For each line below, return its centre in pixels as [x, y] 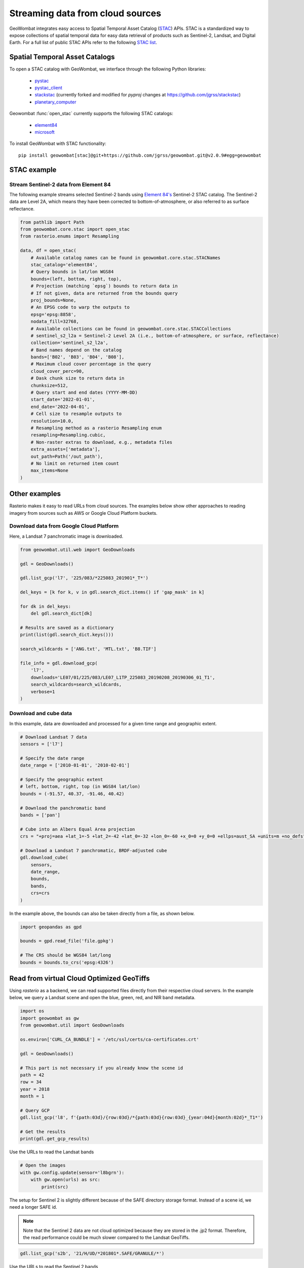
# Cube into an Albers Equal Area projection [78, 829]
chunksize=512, [49, 385]
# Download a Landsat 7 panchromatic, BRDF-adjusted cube [93, 850]
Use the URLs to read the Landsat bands [52, 1152]
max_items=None [49, 471]
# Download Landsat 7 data [53, 737]
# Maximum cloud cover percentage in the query [91, 364]
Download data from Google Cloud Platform [64, 526]
